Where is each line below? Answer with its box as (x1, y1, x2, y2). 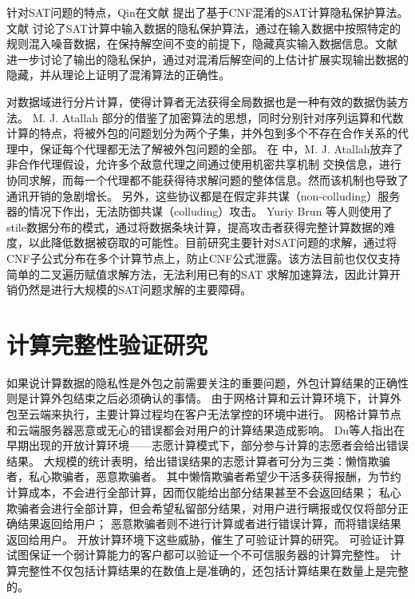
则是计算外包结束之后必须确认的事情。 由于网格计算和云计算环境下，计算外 (6, 390, 401, 407)
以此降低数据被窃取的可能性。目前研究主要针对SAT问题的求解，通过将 (28, 234, 397, 251)
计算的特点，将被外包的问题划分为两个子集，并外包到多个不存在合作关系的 (6, 125, 397, 141)
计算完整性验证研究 (6, 327, 208, 360)
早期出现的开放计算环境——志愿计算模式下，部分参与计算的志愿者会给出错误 (6, 437, 409, 454)
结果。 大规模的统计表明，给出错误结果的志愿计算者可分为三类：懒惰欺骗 (6, 452, 390, 469)
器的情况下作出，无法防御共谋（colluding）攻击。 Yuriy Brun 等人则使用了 (6, 203, 393, 220)
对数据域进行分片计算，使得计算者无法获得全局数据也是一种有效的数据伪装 (6, 93, 397, 109)
